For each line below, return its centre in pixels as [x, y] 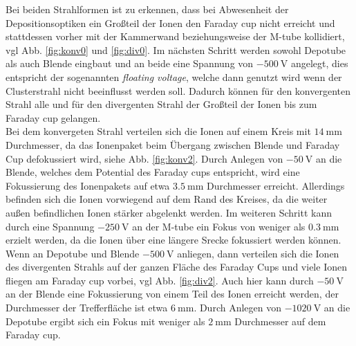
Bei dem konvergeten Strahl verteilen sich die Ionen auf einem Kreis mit [158, 131]
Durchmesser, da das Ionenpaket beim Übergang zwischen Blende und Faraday [173, 144]
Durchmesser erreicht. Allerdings [276, 185]
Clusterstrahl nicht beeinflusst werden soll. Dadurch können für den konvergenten [178, 90]
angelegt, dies [319, 63]
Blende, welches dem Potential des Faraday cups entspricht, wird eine [153, 172]
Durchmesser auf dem [280, 321]
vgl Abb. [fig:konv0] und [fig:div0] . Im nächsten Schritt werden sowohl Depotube [176, 49]
